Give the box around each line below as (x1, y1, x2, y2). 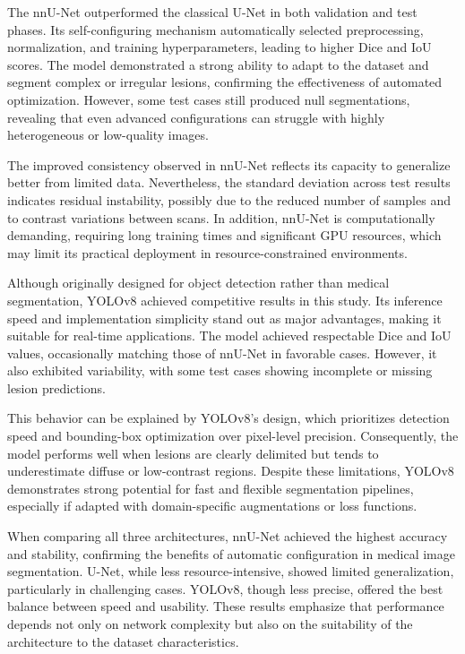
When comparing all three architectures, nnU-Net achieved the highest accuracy (7, 527, 448, 546)
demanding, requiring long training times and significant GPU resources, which (7, 226, 442, 245)
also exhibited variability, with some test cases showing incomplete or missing (7, 361, 433, 380)
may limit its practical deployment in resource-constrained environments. (7, 243, 408, 262)
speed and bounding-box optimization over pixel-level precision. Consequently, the (7, 426, 459, 445)
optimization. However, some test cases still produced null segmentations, (7, 90, 410, 108)
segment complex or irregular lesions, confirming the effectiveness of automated (7, 73, 443, 91)
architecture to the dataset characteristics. (7, 632, 239, 650)
